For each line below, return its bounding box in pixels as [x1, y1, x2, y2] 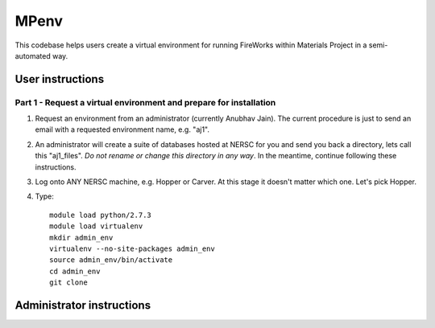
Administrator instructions [14, 298, 151, 312]
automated [14, 51, 52, 60]
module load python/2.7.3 [49, 210, 152, 219]
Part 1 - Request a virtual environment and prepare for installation [14, 96, 276, 108]
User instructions [14, 72, 105, 86]
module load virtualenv [49, 222, 143, 231]
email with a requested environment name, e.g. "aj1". [35, 125, 209, 134]
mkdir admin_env [49, 233, 114, 242]
